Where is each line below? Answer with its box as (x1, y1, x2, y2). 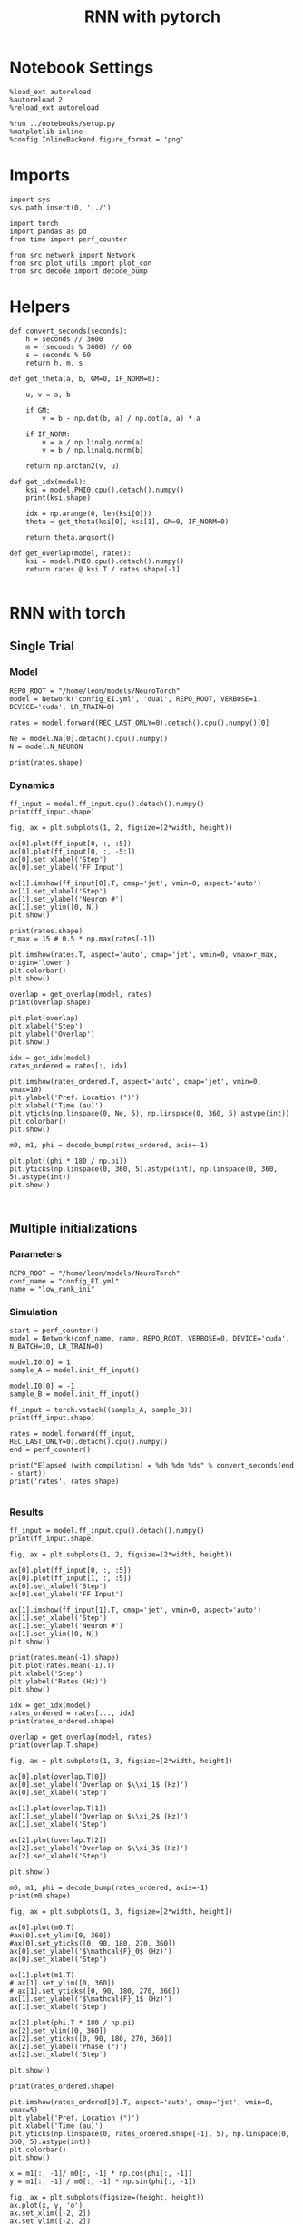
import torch (9, 219, 59, 228)
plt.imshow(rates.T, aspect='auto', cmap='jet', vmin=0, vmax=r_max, (9, 950, 279, 959)
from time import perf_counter (9, 234, 128, 244)
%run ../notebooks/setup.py (9, 119, 116, 128)
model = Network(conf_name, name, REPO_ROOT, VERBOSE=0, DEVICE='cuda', (9, 1333, 290, 1343)
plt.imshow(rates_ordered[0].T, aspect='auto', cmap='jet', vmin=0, (9, 2098, 274, 2107)
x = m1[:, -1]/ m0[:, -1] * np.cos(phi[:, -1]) (9, 2170, 193, 2179)
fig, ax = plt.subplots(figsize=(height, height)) (9, 2193, 205, 2202)
